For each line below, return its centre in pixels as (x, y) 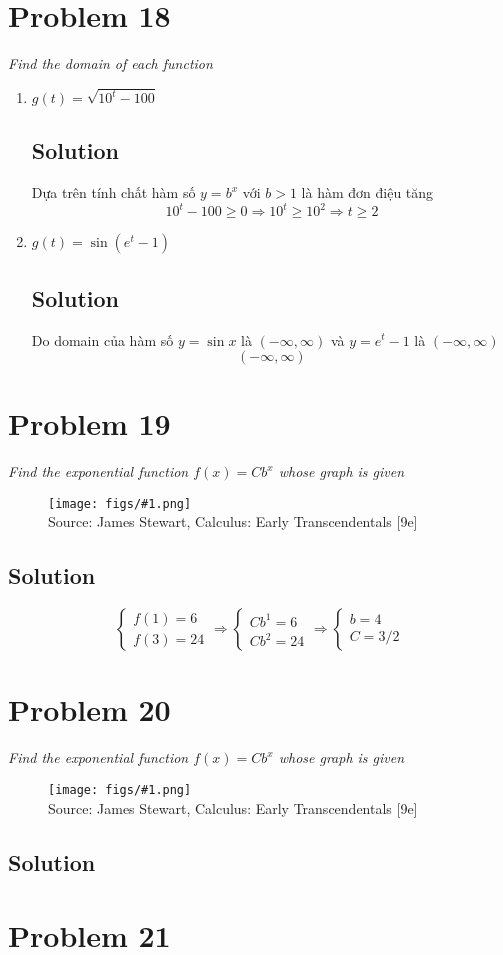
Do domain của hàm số (102, 339)
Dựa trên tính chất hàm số (113, 192)
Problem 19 (89, 423)
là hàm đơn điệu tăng (367, 192)
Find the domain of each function (110, 63)
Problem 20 (89, 709)
